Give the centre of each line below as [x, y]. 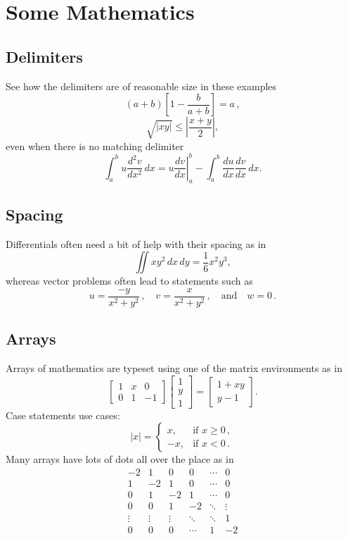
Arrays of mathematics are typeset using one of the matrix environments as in [174, 368]
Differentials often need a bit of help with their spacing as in [136, 243]
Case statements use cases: [63, 415]
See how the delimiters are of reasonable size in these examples [141, 86]
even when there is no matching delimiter [95, 145]
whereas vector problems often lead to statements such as [129, 281]
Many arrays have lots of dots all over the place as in [120, 459]
